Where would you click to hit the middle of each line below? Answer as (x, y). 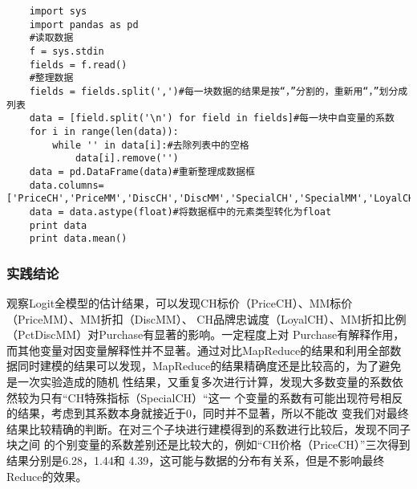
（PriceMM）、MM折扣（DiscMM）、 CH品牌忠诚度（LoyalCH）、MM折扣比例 (206, 318)
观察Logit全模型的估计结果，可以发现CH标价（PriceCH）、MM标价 (180, 303)
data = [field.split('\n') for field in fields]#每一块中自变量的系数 (212, 118)
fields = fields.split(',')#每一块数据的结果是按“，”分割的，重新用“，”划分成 (219, 91)
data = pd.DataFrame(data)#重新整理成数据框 (142, 171)
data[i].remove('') (127, 159)
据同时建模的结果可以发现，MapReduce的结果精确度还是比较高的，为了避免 (204, 366)
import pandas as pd (84, 24)
